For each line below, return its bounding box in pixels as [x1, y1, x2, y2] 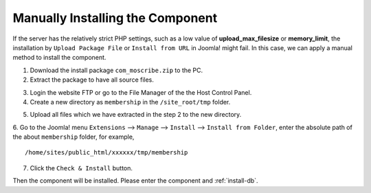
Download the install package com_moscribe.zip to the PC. [30, 66, 203, 74]
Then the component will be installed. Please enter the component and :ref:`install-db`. [12, 177, 258, 185]
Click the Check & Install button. [30, 163, 133, 172]
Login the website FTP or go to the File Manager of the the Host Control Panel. [30, 88, 252, 96]
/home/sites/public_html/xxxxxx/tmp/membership [25, 148, 188, 157]
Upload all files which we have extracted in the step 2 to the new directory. [30, 111, 242, 119]
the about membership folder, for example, [12, 133, 135, 141]
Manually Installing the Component [12, 10, 218, 25]
